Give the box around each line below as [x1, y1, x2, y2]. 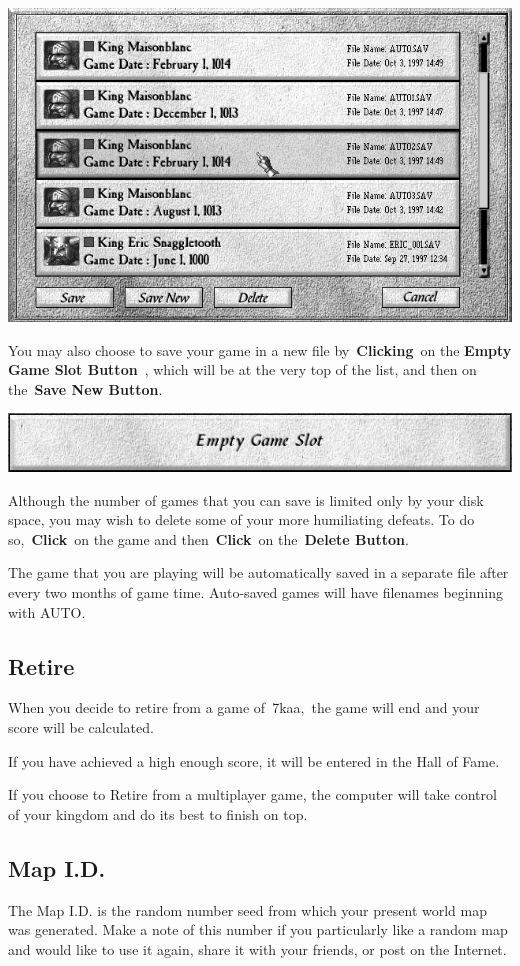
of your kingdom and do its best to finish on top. [8, 803, 308, 824]
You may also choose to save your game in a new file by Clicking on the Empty [8, 339, 512, 360]
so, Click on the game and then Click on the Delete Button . [8, 528, 409, 549]
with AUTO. [8, 601, 86, 622]
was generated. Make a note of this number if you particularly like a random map [8, 919, 508, 940]
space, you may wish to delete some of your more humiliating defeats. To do [8, 509, 475, 530]
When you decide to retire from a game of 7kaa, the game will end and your [8, 697, 480, 718]
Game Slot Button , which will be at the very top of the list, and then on [8, 359, 477, 380]
